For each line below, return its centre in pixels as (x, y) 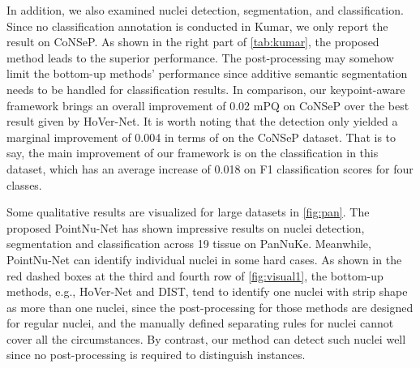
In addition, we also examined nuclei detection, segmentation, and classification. (205, 10)
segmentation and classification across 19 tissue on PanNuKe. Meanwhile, (189, 244)
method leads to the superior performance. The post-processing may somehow (200, 57)
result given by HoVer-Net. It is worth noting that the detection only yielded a (202, 121)
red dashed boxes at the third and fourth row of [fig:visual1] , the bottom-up (195, 275)
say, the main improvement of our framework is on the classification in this (193, 153)
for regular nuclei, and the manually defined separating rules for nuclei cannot (200, 323)
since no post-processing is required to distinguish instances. (156, 355)
